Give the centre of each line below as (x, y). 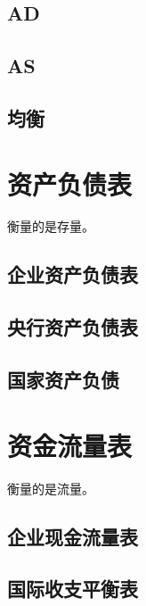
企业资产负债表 (73, 274)
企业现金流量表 (73, 536)
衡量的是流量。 (51, 488)
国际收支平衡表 (73, 589)
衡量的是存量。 (51, 226)
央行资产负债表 (73, 327)
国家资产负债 (63, 380)
